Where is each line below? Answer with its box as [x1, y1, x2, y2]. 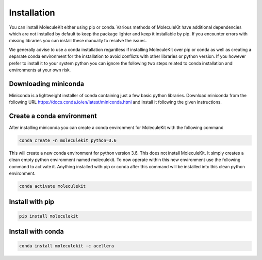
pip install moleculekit [19, 213, 79, 219]
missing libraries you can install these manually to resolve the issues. [9, 38, 147, 44]
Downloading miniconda [9, 80, 84, 88]
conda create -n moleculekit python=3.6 [19, 138, 116, 143]
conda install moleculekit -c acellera [19, 243, 114, 249]
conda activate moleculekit [19, 183, 86, 189]
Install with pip [9, 197, 54, 206]
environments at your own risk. [9, 67, 71, 73]
